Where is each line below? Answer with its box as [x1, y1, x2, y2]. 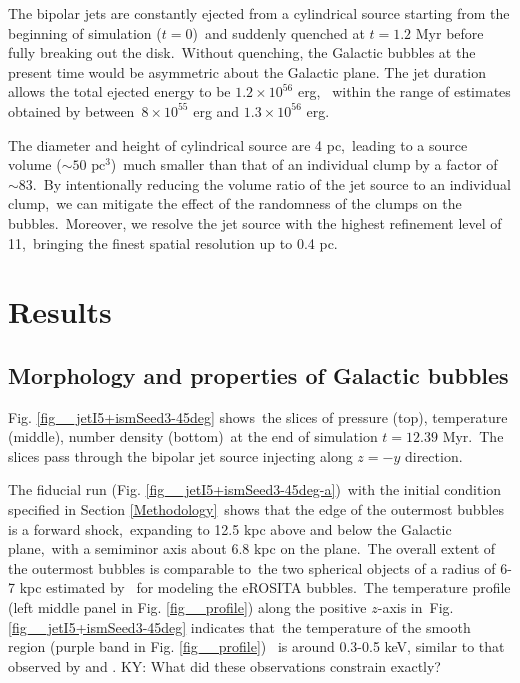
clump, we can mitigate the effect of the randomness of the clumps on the [8, 193, 462, 214]
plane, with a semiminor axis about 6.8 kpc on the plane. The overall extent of [8, 538, 496, 559]
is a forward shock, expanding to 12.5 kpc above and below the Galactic [8, 518, 452, 539]
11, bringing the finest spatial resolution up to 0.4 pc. [8, 232, 338, 253]
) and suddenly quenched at [192, 22, 365, 43]
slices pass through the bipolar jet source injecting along [8, 445, 353, 466]
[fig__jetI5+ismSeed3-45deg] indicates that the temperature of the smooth [8, 616, 471, 637]
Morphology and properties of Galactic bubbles [8, 359, 509, 390]
